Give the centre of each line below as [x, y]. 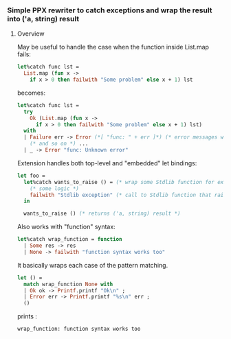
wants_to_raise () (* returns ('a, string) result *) [102, 214]
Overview [31, 34]
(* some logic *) [54, 188]
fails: [24, 54]
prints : [27, 316]
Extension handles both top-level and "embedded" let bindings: [107, 163]
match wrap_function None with [68, 284]
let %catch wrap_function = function [69, 239]
